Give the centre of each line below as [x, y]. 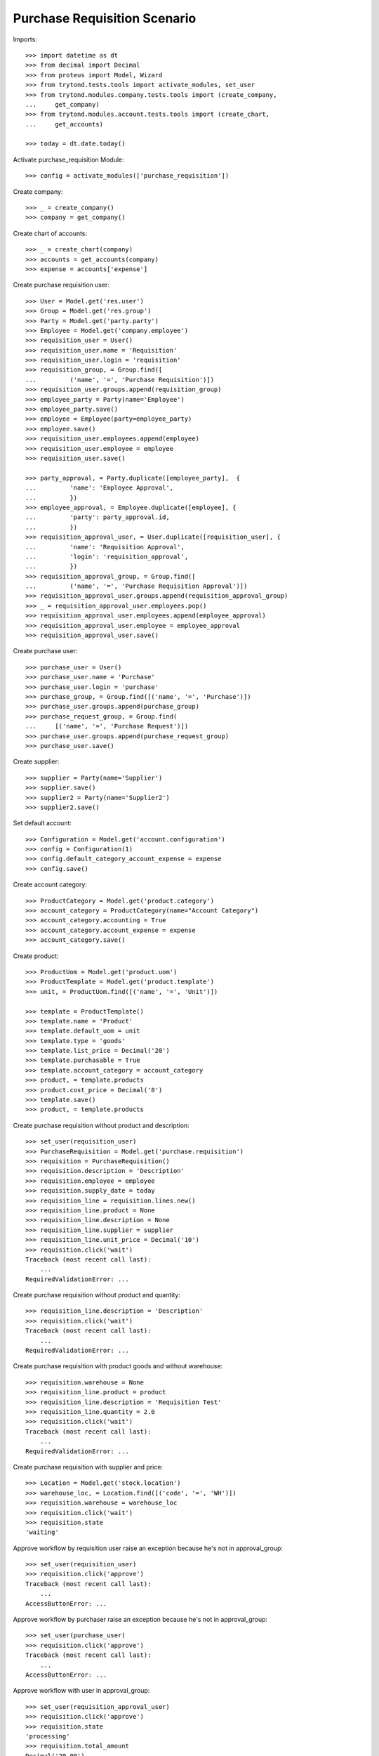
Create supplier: [36, 761]
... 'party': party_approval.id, [98, 517]
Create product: [36, 956]
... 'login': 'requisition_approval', [107, 556]
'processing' [48, 1736]
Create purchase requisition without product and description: [101, 1125]
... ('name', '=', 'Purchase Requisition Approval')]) [137, 586]
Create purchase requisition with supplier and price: [88, 1467]
